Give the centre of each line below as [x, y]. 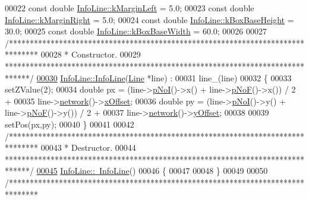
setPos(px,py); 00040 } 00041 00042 [70, 124]
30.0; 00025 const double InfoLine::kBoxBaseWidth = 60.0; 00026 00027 [136, 31]
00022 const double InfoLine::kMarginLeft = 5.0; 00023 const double [130, 8]
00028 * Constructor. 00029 [91, 54]
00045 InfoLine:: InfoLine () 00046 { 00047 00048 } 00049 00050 [152, 171]
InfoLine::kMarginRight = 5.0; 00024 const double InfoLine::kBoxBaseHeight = [149, 19]
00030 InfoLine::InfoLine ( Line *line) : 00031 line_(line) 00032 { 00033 [164, 77]
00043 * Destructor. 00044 [88, 147]
